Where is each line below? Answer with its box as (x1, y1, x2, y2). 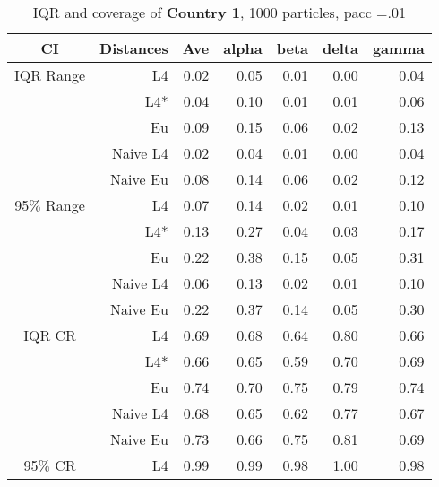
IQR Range (14, 65, 86, 85)
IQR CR (23, 325, 76, 345)
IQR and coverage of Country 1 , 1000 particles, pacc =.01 (32, 2, 406, 22)
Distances (99, 38, 168, 58)
